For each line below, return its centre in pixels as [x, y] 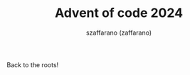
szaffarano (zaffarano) [119, 33]
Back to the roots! [33, 64]
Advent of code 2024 [119, 13]
